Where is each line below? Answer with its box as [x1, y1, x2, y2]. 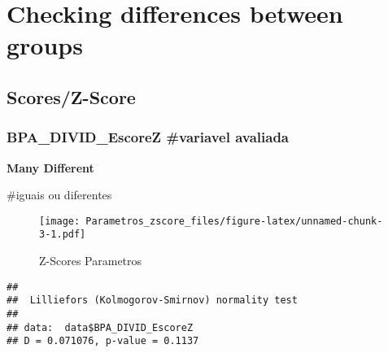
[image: [39, 215, 81, 227]
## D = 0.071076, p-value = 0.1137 [7, 335, 199, 347]
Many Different [7, 159, 94, 176]
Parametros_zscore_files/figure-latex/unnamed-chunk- [85, 215, 383, 227]
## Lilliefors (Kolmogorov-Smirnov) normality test [7, 294, 298, 307]
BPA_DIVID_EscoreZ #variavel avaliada [7, 127, 289, 147]
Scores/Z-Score [7, 84, 136, 109]
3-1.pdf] [39, 229, 86, 241]
